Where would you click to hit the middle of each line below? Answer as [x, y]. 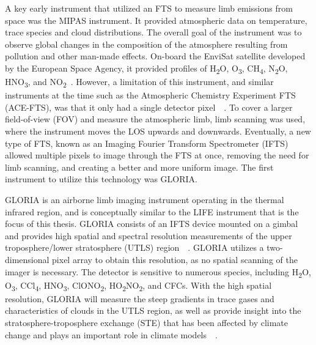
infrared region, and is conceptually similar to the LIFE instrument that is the [152, 211]
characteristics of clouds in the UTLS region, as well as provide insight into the [153, 310]
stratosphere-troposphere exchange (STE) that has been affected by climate [147, 322]
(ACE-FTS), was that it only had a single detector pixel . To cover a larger [149, 107]
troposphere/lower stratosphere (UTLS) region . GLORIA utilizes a [134, 247]
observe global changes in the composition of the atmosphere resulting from [146, 44]
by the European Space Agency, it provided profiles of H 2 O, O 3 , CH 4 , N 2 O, [146, 69]
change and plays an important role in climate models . [111, 334]
